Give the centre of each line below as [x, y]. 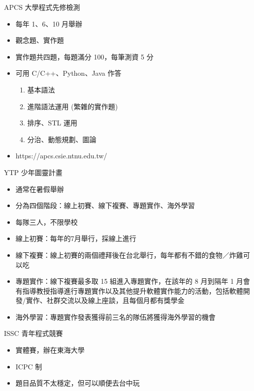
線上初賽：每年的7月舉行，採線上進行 [76, 238]
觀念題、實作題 [40, 40]
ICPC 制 [29, 366]
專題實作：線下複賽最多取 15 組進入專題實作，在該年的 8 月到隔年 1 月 [129, 281]
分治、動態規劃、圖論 [62, 139]
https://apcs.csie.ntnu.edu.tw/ [61, 156]
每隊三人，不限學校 [47, 222]
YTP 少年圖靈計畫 [33, 172]
